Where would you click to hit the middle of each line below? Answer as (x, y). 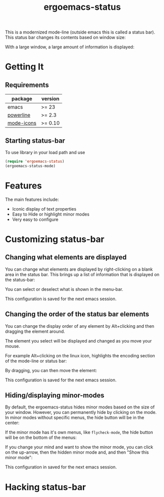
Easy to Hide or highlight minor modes (51, 214)
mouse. (13, 346)
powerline (19, 115)
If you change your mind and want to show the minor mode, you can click (79, 447)
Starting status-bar (35, 140)
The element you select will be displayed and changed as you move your (78, 341)
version (50, 99)
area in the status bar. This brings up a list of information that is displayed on (82, 274)
